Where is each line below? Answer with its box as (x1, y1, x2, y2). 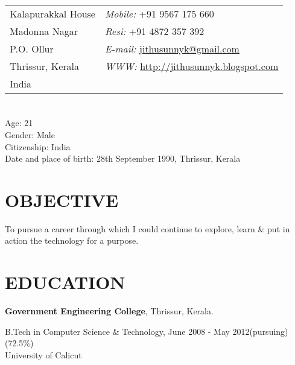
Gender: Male (5, 128, 55, 141)
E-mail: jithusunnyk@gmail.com (104, 42, 239, 56)
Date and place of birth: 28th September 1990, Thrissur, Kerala (5, 152, 241, 165)
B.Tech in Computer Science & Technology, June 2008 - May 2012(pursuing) (5, 325, 288, 337)
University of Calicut (5, 348, 82, 361)
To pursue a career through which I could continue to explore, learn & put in (5, 222, 290, 235)
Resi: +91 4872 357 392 (104, 24, 205, 39)
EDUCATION (5, 270, 125, 294)
